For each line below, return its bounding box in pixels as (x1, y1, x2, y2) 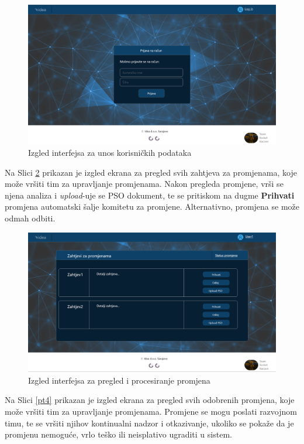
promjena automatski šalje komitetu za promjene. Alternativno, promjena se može (5, 200, 299, 213)
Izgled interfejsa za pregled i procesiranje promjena (28, 374, 210, 386)
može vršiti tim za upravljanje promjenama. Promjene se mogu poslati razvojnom (5, 405, 297, 417)
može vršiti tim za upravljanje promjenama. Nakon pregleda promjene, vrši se (5, 177, 284, 190)
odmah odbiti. (5, 212, 56, 224)
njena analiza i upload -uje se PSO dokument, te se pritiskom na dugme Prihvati (5, 189, 295, 201)
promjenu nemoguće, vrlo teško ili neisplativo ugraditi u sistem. (5, 428, 232, 440)
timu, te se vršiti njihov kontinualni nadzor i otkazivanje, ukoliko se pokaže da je (5, 416, 294, 429)
